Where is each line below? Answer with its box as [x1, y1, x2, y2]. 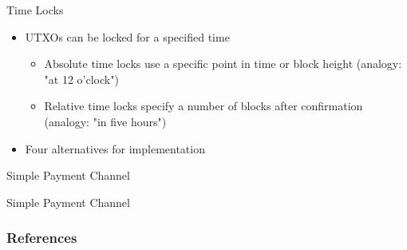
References [6, 228, 77, 248]
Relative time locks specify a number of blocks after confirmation [44, 97, 363, 114]
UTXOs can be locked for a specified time [25, 28, 230, 45]
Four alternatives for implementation [25, 140, 205, 157]
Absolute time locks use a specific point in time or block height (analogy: [44, 55, 402, 72]
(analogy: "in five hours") [44, 113, 167, 129]
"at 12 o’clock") [44, 70, 119, 87]
